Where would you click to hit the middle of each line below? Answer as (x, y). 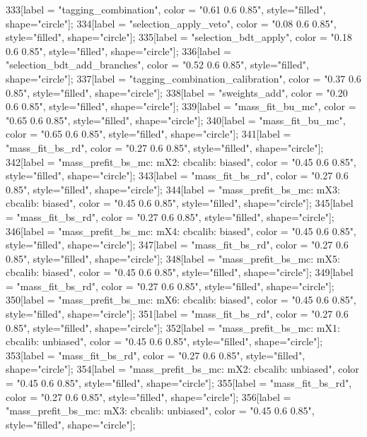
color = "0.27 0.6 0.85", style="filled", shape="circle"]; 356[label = (148, 396)
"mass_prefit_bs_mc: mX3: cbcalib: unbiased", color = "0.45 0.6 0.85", (160, 411)
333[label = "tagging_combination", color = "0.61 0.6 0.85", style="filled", (166, 9)
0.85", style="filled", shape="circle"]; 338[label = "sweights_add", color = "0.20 (177, 92)
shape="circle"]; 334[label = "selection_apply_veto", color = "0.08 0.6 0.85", (171, 23)
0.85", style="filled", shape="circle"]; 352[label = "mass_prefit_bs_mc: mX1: (173, 327)
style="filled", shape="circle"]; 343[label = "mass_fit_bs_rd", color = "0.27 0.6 (177, 175)
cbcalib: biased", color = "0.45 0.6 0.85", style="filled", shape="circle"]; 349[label (180, 272)
